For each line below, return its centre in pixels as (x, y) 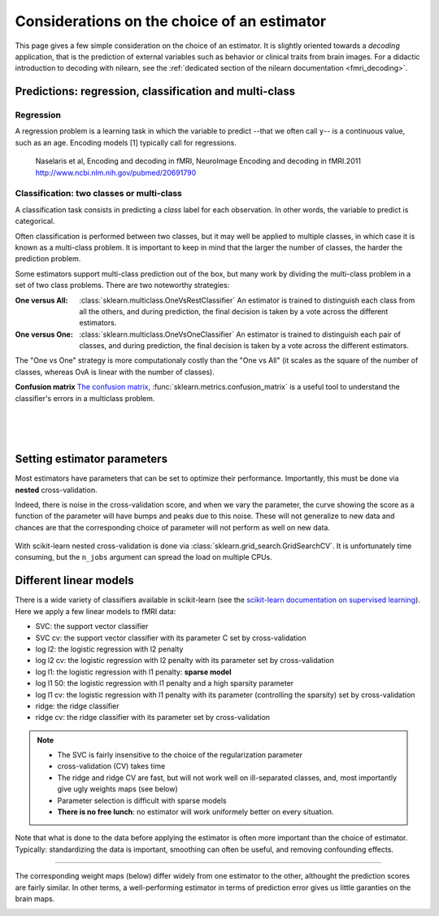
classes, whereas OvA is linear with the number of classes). (115, 372)
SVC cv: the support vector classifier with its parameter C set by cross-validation (171, 638)
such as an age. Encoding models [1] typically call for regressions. (126, 142)
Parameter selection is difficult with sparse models (142, 800)
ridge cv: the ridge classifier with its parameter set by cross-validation (153, 718)
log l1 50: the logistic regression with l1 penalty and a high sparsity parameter (165, 683)
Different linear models (74, 580)
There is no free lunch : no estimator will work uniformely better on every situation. (196, 812)
